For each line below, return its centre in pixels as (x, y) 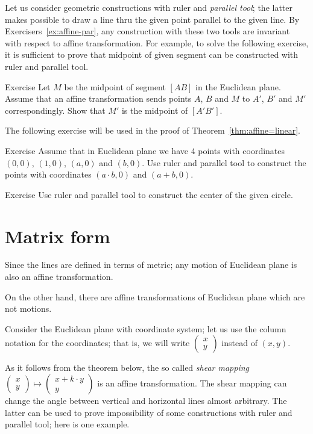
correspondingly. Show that (55, 110)
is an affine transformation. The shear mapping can (192, 383)
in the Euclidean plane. (238, 86)
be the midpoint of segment (115, 86)
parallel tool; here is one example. (67, 424)
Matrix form (58, 236)
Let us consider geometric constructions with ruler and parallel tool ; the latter (149, 7)
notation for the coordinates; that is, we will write (97, 343)
